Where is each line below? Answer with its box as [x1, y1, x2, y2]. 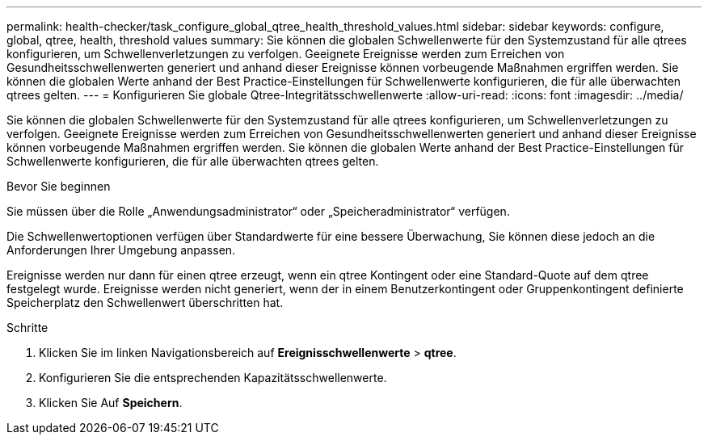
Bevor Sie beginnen [6, 179, 111, 193]
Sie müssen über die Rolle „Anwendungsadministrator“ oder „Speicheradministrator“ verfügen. [6, 204, 510, 218]
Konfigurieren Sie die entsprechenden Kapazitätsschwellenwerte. [39, 371, 387, 384]
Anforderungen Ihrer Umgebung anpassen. [6, 243, 236, 257]
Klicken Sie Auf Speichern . [39, 396, 183, 409]
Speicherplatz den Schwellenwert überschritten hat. [6, 296, 284, 309]
